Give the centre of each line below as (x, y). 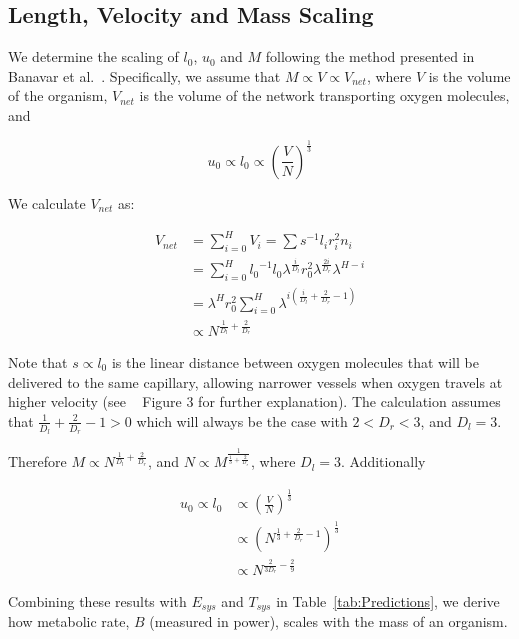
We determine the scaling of (93, 56)
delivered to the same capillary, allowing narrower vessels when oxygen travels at (255, 381)
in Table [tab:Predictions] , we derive (388, 600)
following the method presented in (370, 56)
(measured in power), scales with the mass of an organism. (328, 621)
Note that (38, 361)
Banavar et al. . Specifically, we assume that (144, 75)
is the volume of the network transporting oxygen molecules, (324, 95)
